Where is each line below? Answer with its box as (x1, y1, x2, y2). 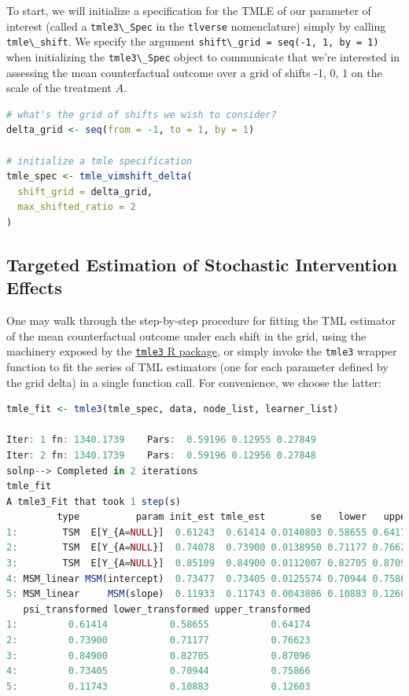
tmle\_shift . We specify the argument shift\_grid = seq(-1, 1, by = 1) (6, 33, 379, 50)
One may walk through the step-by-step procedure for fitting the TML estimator (6, 312, 396, 329)
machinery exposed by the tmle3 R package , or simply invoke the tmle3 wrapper (6, 343, 397, 359)
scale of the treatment (6, 79, 112, 96)
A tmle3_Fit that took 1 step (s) (6, 495, 181, 507)
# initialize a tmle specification (6, 155, 193, 167)
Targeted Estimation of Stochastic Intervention (6, 252, 397, 276)
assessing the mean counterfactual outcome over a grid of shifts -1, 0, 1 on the (6, 64, 382, 80)
